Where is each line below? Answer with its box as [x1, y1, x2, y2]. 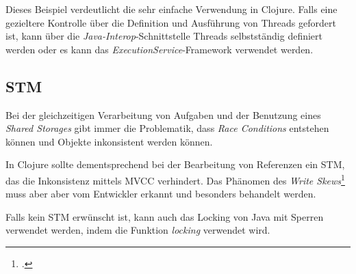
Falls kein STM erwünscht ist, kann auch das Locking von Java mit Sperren [5, 209, 324, 223]
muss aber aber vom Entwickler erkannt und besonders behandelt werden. [5, 187, 316, 201]
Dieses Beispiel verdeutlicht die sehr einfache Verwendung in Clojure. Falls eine [5, 2, 338, 16]
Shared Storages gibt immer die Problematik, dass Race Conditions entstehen [5, 121, 329, 135]
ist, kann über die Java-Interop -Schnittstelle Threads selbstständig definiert [5, 29, 322, 43]
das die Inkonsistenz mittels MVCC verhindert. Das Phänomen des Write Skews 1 [5, 171, 345, 187]
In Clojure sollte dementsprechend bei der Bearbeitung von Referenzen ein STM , [5, 157, 345, 172]
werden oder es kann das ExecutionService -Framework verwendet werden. [5, 42, 314, 56]
